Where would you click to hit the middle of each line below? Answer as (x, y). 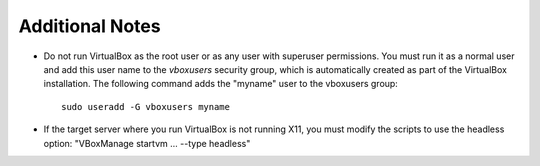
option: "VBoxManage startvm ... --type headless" (147, 143)
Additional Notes (89, 26)
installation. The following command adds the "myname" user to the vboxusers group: (221, 84)
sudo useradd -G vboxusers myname (145, 106)
